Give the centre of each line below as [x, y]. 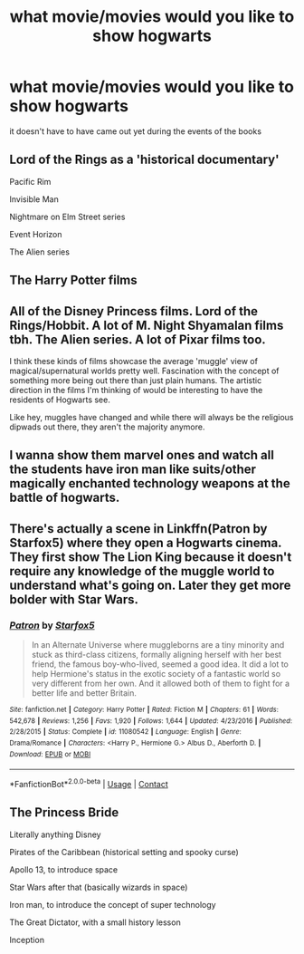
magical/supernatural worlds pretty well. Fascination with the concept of [144, 371]
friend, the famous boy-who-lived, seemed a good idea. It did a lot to [160, 664]
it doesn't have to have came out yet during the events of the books [136, 131]
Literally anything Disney [55, 834]
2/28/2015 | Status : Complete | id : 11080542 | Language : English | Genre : [125, 732]
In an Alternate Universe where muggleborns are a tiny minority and [158, 645]
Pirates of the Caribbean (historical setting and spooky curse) [124, 852]
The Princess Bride [64, 813]
